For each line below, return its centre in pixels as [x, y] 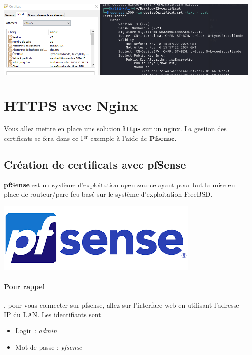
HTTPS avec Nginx [71, 105]
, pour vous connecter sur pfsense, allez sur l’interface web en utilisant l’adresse [122, 305]
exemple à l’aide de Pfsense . [134, 138]
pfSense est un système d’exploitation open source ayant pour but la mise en [119, 184]
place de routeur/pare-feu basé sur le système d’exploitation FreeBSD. [108, 194]
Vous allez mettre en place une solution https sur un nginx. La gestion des [115, 129]
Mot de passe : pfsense [49, 347]
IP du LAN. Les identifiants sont [53, 314]
